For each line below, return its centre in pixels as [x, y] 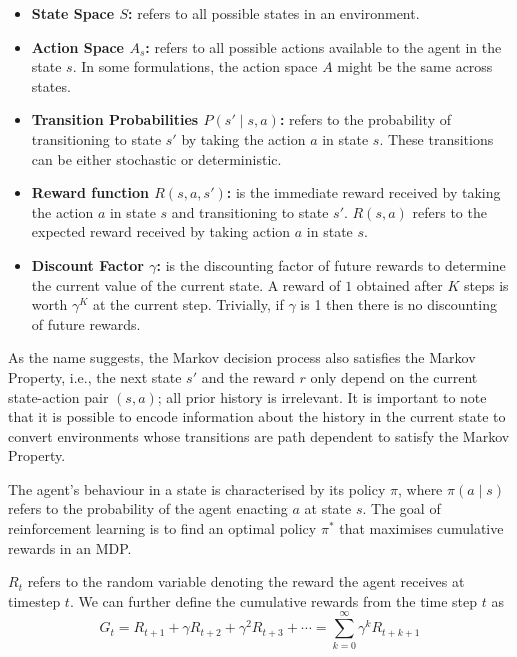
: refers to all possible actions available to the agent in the [323, 46]
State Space [73, 13]
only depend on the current [394, 376]
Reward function [90, 192]
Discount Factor [87, 264]
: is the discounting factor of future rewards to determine [331, 264]
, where [420, 488]
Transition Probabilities [115, 119]
